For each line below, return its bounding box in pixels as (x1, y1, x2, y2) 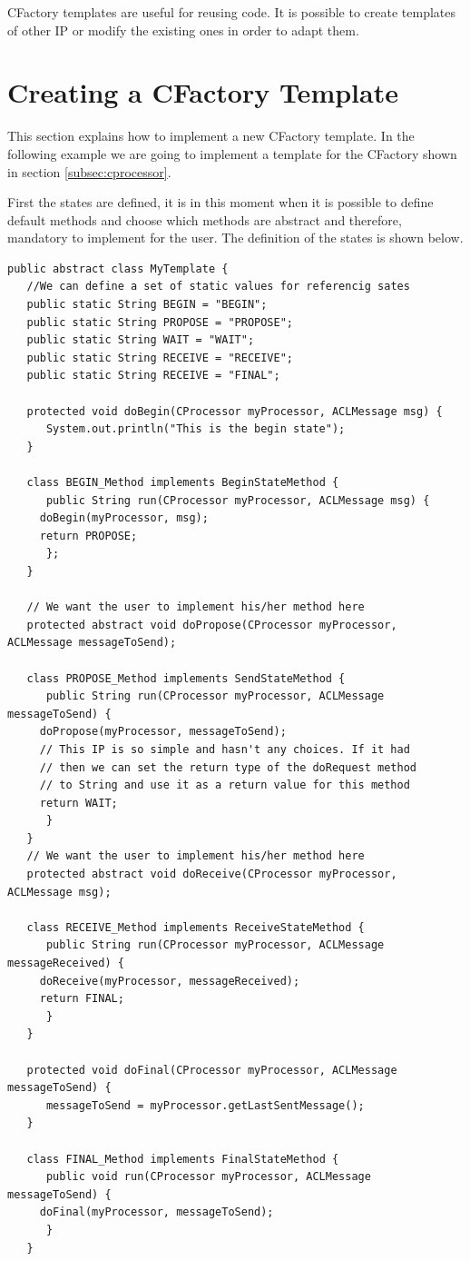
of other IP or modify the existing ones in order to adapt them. (7, 20, 359, 39)
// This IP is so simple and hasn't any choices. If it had (39, 742, 410, 756)
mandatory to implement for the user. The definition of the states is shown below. (7, 228, 464, 247)
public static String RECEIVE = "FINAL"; (26, 369, 280, 382)
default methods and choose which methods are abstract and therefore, (7, 210, 402, 229)
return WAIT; (39, 796, 118, 809)
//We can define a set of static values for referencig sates (26, 280, 410, 293)
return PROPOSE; (39, 529, 138, 542)
